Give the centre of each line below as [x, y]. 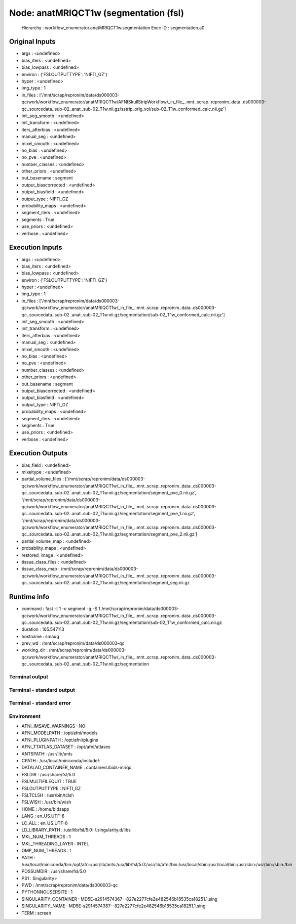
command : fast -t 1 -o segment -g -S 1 [61, 609]
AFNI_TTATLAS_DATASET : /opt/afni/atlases [66, 747]
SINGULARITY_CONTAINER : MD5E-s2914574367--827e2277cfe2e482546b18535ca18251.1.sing [119, 899]
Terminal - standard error [40, 703]
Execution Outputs [38, 453]
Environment [25, 716]
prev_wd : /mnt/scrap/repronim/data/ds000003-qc [73, 643]
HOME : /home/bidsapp [45, 809]
